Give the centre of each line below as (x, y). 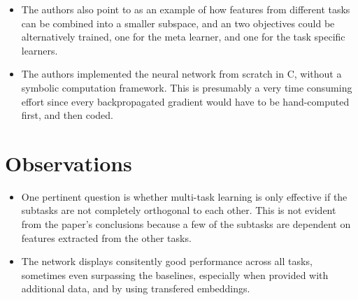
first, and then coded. (67, 115)
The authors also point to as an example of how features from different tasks (186, 9)
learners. (40, 50)
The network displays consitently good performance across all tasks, (167, 261)
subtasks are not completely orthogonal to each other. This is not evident (179, 210)
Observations (69, 163)
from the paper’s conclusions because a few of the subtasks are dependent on (186, 224)
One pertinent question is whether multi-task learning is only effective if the (184, 196)
